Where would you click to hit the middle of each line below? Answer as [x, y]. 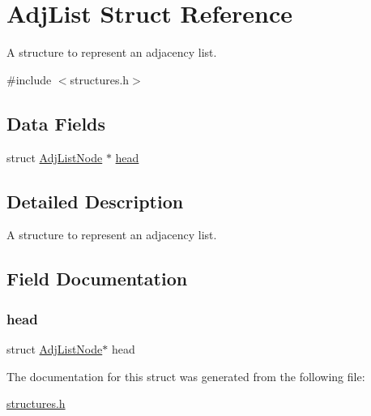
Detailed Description [95, 201]
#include [29, 79]
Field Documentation [97, 279]
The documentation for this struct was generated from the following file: [186, 376]
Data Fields [56, 123]
